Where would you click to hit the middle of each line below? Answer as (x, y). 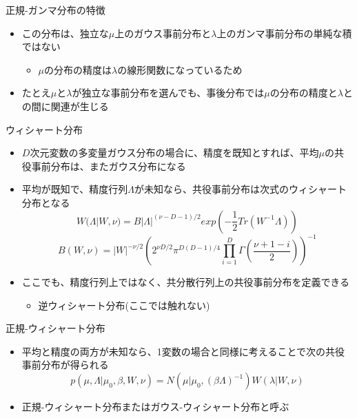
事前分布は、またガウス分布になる (109, 166)
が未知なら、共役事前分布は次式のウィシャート (240, 189)
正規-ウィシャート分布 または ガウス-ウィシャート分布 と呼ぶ (155, 406)
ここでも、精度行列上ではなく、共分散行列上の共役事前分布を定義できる (186, 282)
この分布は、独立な (65, 33)
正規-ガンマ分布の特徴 (55, 10)
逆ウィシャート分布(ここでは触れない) (124, 305)
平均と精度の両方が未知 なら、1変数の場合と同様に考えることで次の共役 (183, 351)
